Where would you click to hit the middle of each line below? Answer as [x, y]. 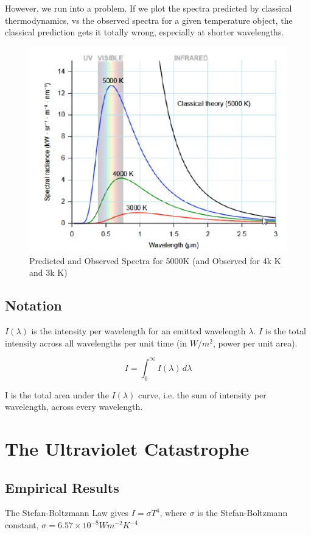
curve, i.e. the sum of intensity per [202, 394]
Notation [33, 305]
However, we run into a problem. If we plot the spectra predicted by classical [149, 8]
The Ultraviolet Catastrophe [127, 449]
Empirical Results [62, 487]
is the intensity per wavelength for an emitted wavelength [138, 331]
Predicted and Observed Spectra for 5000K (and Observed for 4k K [155, 260]
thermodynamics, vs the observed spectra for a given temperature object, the [149, 20]
